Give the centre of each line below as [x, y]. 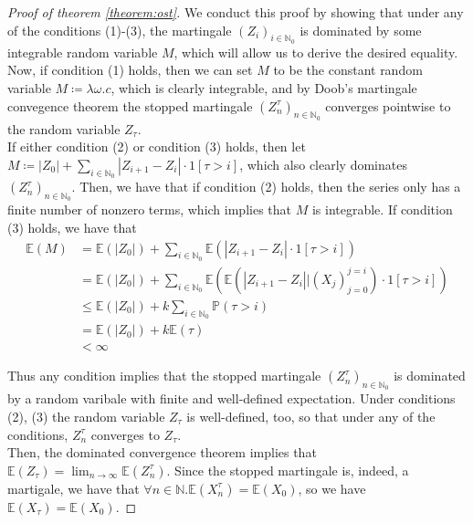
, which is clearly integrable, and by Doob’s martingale [264, 87]
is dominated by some [361, 30]
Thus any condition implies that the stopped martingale [164, 376]
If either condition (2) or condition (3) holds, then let [157, 146]
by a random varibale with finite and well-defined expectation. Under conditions [231, 398]
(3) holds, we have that [72, 227]
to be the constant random [348, 70]
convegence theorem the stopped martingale [130, 105]
